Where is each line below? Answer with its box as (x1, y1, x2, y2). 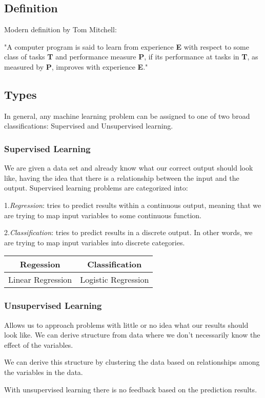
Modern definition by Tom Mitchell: (4, 24, 117, 35)
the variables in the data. (4, 366, 83, 377)
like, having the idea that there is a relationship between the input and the (4, 172, 239, 183)
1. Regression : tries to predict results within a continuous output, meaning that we (4, 199, 261, 210)
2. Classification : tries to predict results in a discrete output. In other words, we (4, 227, 253, 238)
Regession (19, 258, 60, 270)
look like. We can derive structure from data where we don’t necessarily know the (4, 329, 260, 340)
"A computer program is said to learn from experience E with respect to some (4, 41, 249, 52)
